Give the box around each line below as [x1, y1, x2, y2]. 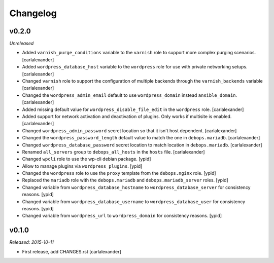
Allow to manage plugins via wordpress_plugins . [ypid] [22, 163, 143, 169]
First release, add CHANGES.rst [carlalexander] [22, 248, 121, 254]
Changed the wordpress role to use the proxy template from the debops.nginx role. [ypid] [22, 170, 216, 176]
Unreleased [9, 41, 34, 47]
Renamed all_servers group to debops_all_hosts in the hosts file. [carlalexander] [22, 148, 205, 155]
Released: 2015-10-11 [9, 239, 54, 245]
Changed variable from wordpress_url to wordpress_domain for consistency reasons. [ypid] [22, 213, 222, 219]
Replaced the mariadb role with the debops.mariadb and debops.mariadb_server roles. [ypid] [22, 177, 228, 183]
